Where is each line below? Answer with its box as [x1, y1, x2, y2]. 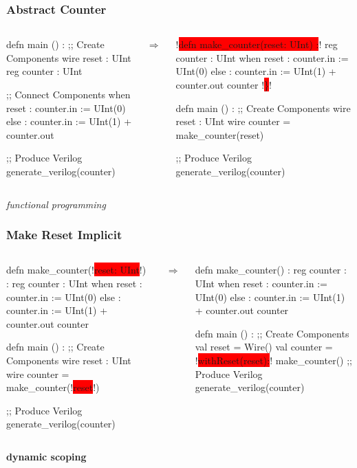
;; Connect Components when [6, 87, 131, 101]
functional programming [6, 197, 106, 211]
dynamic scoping [6, 449, 87, 463]
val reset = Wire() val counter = [195, 339, 333, 354]
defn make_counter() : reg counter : [195, 263, 347, 277]
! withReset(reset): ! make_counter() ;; [195, 353, 352, 367]
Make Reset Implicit [6, 226, 122, 243]
